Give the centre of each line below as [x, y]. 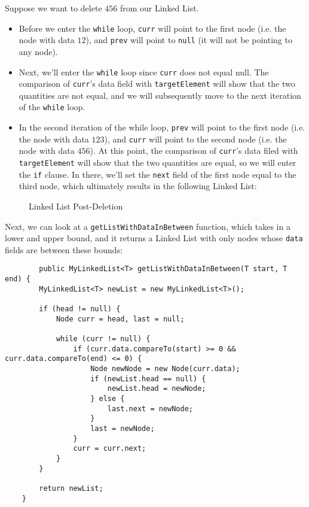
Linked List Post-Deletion [76, 206]
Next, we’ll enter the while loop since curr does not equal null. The [144, 72]
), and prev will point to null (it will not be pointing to [189, 40]
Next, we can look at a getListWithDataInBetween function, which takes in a [148, 226]
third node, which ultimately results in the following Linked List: [138, 186]
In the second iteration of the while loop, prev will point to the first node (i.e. [162, 127]
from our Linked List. [159, 8]
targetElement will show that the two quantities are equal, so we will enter [157, 163]
